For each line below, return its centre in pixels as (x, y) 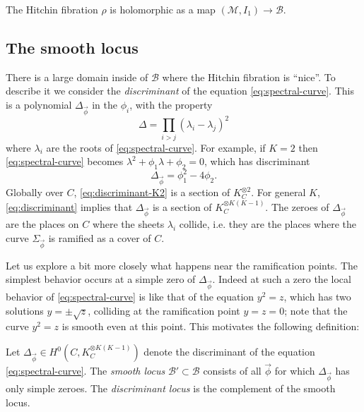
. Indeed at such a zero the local (282, 279)
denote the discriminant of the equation (229, 351)
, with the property (171, 104)
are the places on (42, 224)
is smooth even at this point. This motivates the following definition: (211, 326)
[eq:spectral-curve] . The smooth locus (86, 371)
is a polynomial (39, 104)
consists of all (232, 371)
